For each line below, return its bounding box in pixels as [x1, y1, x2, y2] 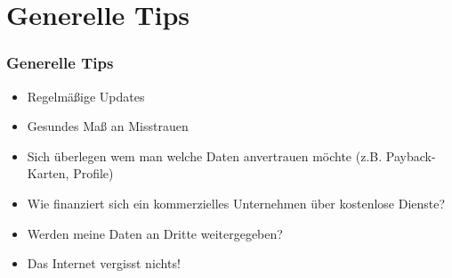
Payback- [385, 146, 436, 165]
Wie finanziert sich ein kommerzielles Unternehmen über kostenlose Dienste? [27, 193, 446, 212]
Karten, [27, 164, 69, 183]
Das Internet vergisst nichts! [27, 254, 181, 273]
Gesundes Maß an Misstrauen [27, 117, 189, 135]
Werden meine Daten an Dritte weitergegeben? [27, 224, 283, 242]
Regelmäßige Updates [27, 86, 145, 105]
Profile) [73, 164, 114, 183]
